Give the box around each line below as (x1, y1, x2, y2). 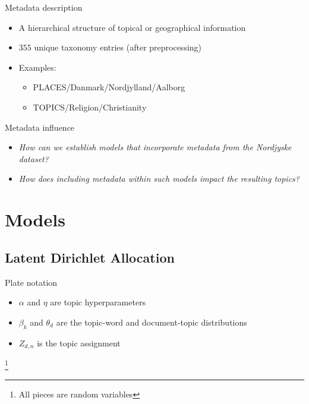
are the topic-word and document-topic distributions (56, 315, 247, 328)
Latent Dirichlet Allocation (5, 248, 175, 266)
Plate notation (5, 276, 58, 288)
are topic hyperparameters (50, 296, 146, 308)
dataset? (18, 152, 49, 165)
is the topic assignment (37, 336, 121, 349)
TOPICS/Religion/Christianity (33, 100, 147, 113)
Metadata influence (5, 121, 75, 133)
